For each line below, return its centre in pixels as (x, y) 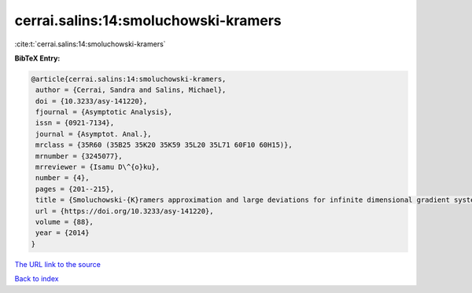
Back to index (37, 279)
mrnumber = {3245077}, (79, 156)
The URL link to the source (58, 264)
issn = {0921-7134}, (75, 123)
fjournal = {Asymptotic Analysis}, (104, 112)
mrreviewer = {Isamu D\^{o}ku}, (98, 167)
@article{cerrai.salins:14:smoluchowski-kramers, (129, 79)
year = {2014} (63, 233)
